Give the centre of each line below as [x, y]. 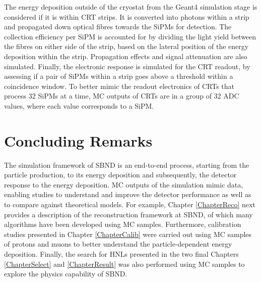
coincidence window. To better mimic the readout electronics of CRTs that [119, 86]
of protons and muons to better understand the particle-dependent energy [118, 244]
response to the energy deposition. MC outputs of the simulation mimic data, [124, 184]
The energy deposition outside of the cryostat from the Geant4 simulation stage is [131, 7]
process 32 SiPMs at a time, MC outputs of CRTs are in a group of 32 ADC [122, 96]
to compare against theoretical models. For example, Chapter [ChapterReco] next [130, 204]
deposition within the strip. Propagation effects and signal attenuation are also [126, 56]
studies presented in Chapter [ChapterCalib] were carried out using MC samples [128, 234]
